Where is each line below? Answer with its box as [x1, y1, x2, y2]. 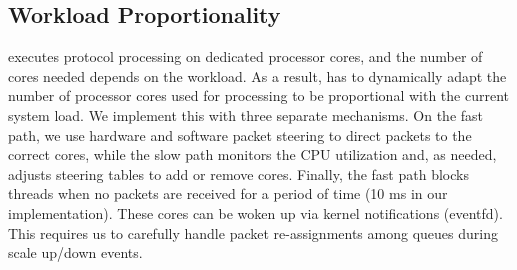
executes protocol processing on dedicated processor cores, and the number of [8, 46, 483, 67]
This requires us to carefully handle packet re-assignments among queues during [8, 222, 498, 243]
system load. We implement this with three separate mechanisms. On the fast [8, 104, 484, 125]
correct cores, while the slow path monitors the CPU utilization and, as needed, [8, 144, 497, 165]
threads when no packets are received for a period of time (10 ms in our [8, 183, 448, 204]
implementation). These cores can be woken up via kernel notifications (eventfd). [8, 202, 503, 223]
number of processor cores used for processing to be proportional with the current [8, 85, 509, 106]
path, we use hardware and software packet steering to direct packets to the [8, 124, 472, 145]
